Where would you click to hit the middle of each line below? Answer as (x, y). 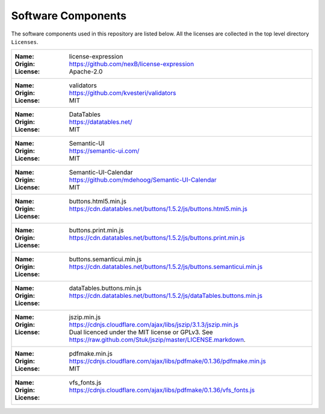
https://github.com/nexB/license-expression (132, 64)
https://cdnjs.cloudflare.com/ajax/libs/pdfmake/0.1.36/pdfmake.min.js (167, 361)
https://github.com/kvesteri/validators (122, 93)
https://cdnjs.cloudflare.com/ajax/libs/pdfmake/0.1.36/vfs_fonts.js (162, 390)
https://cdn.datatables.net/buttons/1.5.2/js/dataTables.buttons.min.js (166, 296)
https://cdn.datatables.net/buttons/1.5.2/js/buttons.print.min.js (157, 238)
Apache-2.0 (86, 72)
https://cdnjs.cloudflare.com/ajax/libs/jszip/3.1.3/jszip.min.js (154, 325)
